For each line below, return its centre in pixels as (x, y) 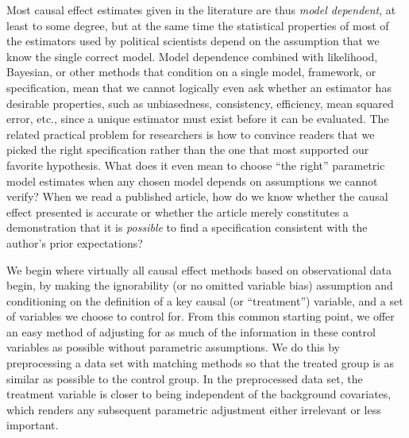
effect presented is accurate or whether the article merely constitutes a (177, 211)
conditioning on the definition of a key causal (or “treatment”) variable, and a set (205, 300)
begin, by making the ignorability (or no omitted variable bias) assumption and (200, 285)
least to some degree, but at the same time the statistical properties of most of (198, 25)
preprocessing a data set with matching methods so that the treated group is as (200, 363)
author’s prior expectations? (75, 242)
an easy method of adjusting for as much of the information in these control (191, 331)
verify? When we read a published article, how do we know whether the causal (197, 196)
